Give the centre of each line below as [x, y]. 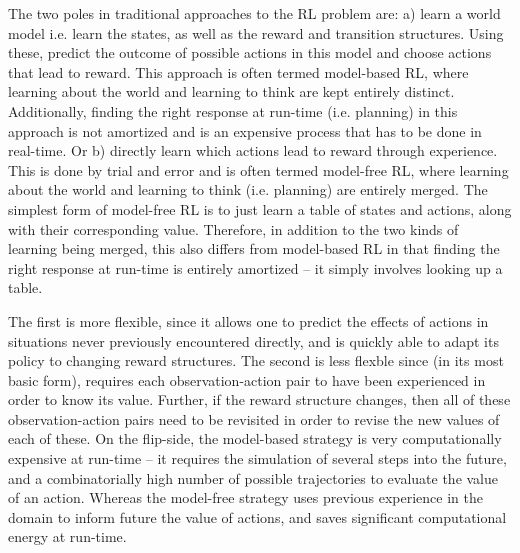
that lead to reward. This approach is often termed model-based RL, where [238, 71]
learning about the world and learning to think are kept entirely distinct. [231, 91]
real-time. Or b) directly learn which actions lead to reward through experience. [253, 150]
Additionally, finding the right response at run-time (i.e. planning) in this [233, 110]
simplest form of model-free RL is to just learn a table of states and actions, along [260, 208]
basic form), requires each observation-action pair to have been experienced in [247, 379]
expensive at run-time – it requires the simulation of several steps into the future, [257, 458]
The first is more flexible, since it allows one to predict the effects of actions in [248, 320]
